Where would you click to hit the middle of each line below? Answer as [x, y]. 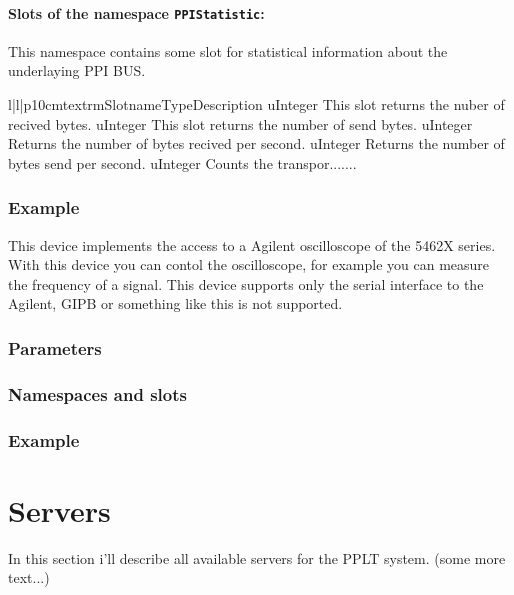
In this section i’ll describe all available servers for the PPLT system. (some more [257, 557]
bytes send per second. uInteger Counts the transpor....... [182, 162]
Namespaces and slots [97, 393]
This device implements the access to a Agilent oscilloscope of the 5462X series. [252, 244]
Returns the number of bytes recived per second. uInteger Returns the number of [256, 143]
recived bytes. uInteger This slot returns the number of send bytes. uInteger [240, 123]
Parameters [55, 347]
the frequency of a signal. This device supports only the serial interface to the [246, 283]
